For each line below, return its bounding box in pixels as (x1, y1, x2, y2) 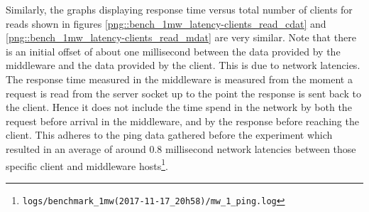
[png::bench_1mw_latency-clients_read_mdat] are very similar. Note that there (6, 30, 356, 45)
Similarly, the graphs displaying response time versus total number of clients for (6, 2, 353, 16)
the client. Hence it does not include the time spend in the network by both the (6, 100, 352, 115)
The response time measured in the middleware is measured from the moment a (6, 71, 353, 86)
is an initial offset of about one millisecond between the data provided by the (6, 43, 341, 58)
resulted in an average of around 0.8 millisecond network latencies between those (6, 141, 356, 156)
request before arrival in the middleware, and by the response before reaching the (6, 113, 359, 128)
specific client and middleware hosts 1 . (6, 156, 168, 173)
